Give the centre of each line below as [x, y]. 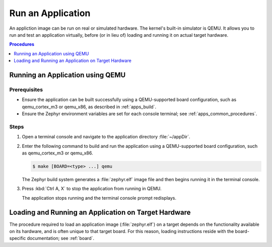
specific [18, 238]
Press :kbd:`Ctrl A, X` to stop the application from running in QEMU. [92, 189]
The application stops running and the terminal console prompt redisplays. [99, 198]
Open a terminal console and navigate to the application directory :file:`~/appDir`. [106, 137]
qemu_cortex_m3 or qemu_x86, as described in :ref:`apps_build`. [89, 107]
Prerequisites [26, 90]
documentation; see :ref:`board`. [61, 238]
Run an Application [50, 13]
